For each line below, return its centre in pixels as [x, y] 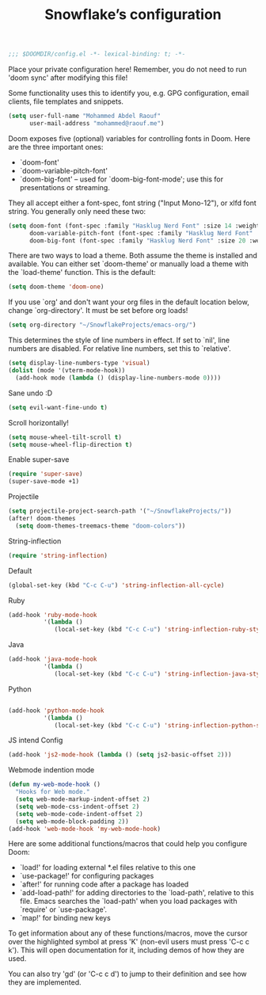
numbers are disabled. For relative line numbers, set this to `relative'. [120, 349]
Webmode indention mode [51, 770]
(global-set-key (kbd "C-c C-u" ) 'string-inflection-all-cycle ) [116, 585]
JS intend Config [36, 740]
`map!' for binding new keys [65, 918]
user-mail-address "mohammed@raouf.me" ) [97, 123]
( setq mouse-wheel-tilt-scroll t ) [65, 437]
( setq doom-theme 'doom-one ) [56, 287]
